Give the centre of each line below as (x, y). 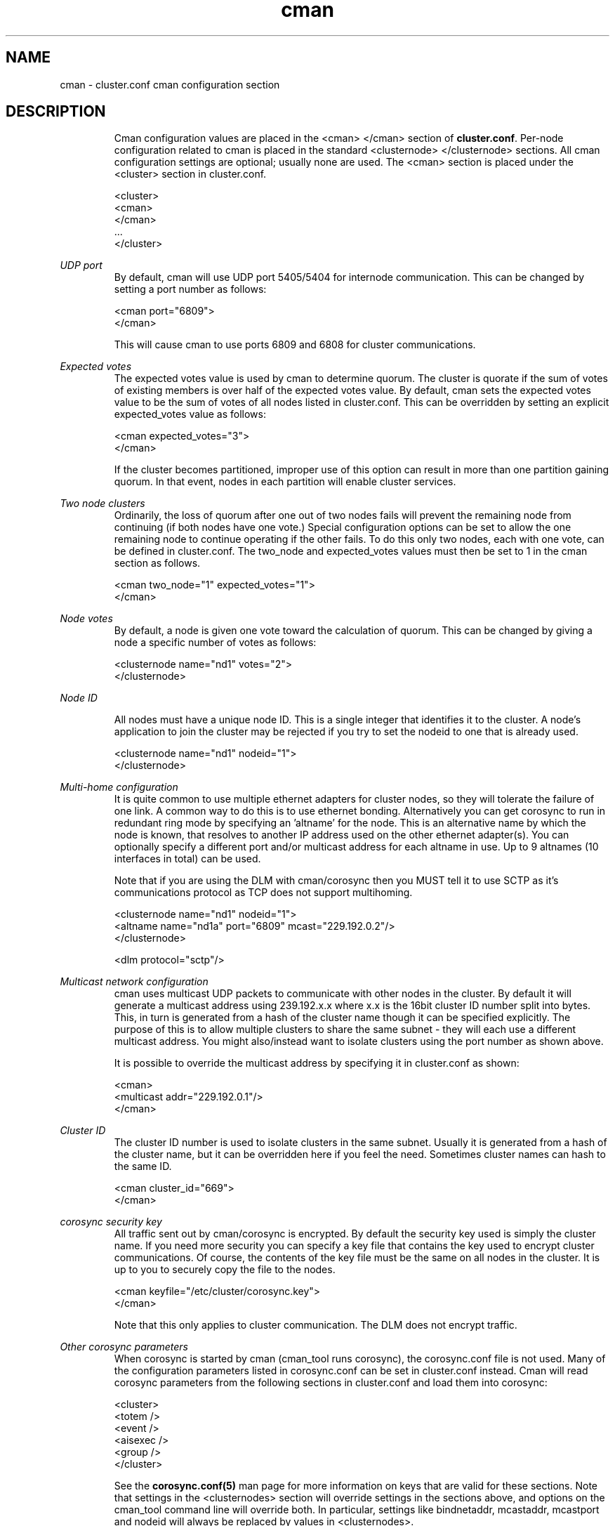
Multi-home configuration (119, 787)
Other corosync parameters (124, 1347)
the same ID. (143, 1166)
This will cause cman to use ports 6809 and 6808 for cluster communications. (295, 345)
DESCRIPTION (56, 112)
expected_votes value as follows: (190, 414)
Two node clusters (102, 504)
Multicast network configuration (134, 982)
